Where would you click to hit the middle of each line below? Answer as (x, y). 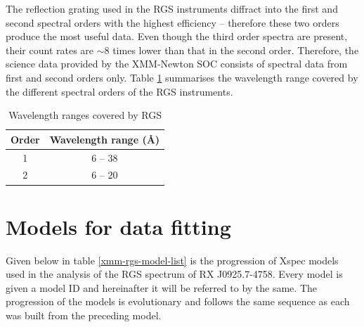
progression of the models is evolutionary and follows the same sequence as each (178, 301)
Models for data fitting (118, 226)
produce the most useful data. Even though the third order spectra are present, (177, 36)
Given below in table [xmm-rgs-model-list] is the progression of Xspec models (172, 260)
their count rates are (50, 50)
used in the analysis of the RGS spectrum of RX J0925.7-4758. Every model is (174, 274)
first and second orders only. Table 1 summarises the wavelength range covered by (182, 77)
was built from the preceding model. (84, 315)
